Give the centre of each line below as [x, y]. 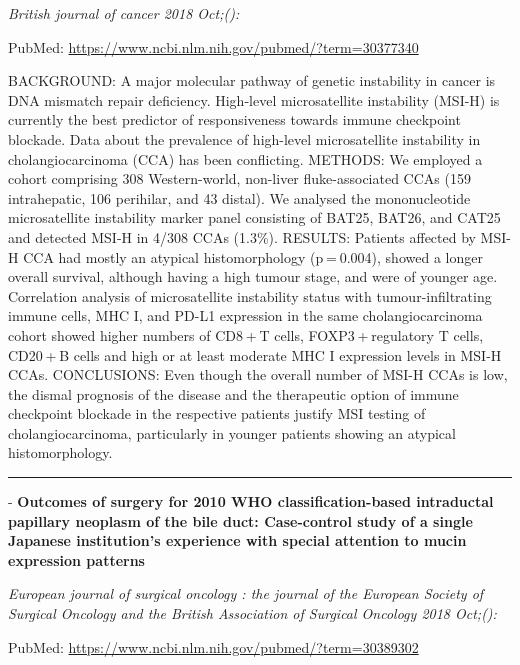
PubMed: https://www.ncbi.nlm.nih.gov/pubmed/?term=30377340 [213, 46]
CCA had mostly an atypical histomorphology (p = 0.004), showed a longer [253, 256]
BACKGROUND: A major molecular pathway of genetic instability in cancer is [252, 80]
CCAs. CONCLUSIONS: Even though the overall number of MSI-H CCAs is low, [258, 374]
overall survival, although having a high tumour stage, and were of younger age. [253, 276]
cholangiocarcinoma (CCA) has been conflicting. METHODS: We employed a [245, 158]
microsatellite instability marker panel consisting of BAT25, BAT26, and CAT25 [254, 217]
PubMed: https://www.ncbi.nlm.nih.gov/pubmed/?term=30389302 [213, 646]
